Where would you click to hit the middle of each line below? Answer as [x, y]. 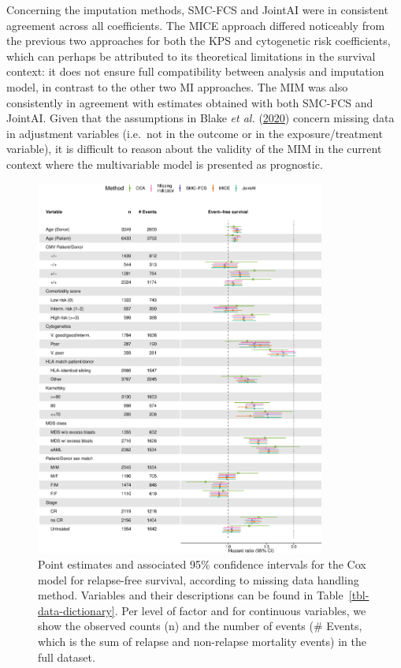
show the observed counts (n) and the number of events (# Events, [200, 626]
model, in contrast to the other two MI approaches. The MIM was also [177, 86]
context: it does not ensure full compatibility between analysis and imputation [195, 71]
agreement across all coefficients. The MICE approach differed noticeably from [196, 25]
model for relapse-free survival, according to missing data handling [199, 579]
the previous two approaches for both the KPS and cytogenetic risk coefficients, [199, 41]
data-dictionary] [76, 610]
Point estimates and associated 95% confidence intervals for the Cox [202, 564]
